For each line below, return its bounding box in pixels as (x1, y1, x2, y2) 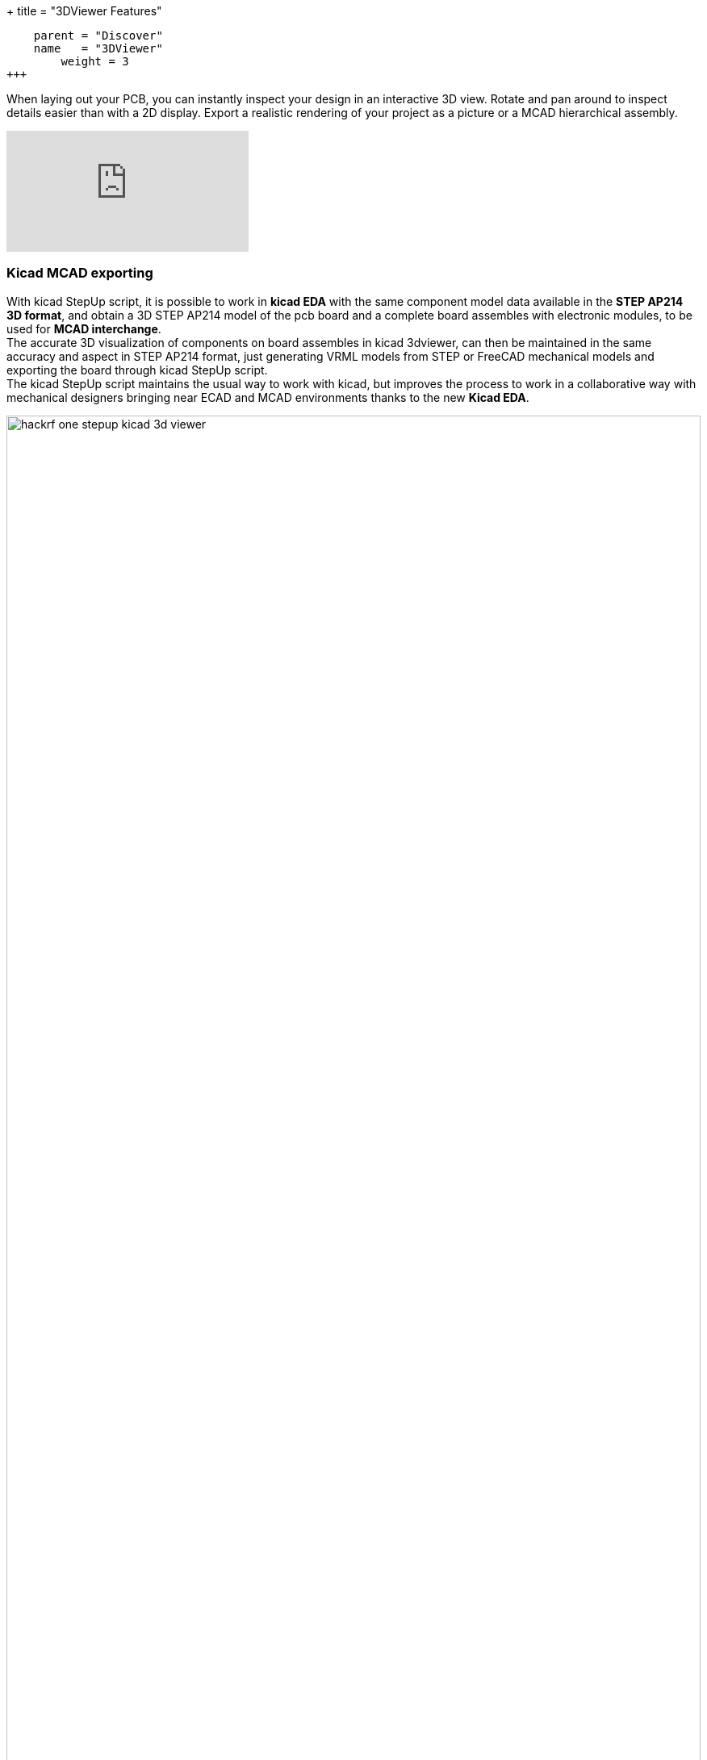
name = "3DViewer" (33, 42, 163, 55)
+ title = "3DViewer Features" (6, 4, 162, 18)
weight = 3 (61, 55, 129, 68)
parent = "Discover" (33, 29, 163, 42)
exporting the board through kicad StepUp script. (6, 362, 268, 377)
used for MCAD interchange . (6, 321, 161, 336)
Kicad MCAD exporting (6, 265, 153, 282)
